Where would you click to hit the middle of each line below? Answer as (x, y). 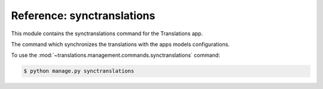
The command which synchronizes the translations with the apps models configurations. (121, 44)
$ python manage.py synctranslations (79, 71)
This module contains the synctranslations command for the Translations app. (107, 33)
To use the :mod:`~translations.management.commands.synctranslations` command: (116, 55)
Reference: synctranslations (83, 16)
